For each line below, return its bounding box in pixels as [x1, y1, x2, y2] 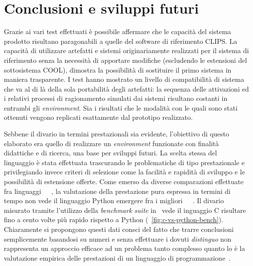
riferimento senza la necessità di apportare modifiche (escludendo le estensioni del [4, 55, 247, 65]
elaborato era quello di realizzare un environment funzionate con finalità [4, 138, 219, 148]
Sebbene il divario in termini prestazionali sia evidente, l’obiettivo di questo [4, 129, 229, 139]
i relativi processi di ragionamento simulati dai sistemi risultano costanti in [4, 93, 228, 103]
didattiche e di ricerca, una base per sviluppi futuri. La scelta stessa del [4, 148, 217, 158]
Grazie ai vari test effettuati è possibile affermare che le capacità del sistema [4, 26, 231, 37]
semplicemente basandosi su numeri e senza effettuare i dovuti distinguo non [4, 233, 232, 244]
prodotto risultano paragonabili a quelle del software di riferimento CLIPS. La [4, 36, 237, 46]
